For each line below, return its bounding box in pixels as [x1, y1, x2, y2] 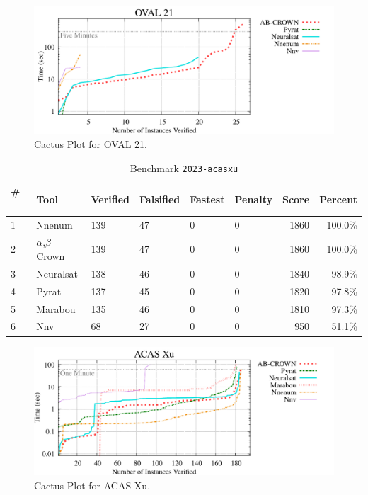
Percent [319, 192, 357, 206]
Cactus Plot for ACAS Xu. [34, 477, 151, 492]
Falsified [139, 192, 180, 206]
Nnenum [36, 217, 73, 232]
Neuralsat [36, 266, 79, 280]
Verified [91, 192, 130, 206]
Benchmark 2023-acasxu [130, 160, 238, 175]
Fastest [190, 192, 225, 206]
